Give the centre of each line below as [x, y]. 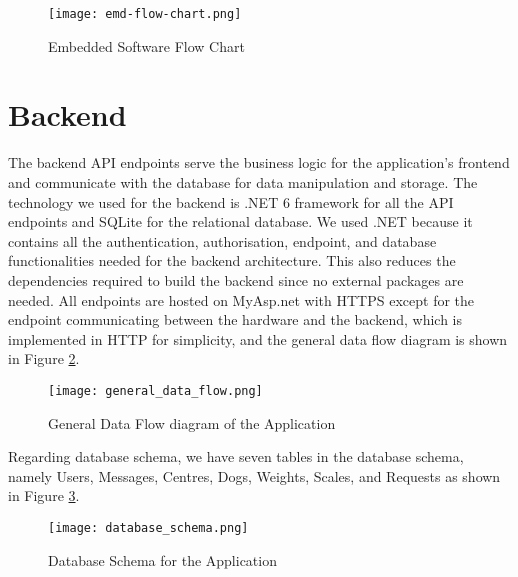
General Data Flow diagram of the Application [192, 422]
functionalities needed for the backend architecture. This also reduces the [232, 260]
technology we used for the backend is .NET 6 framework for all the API [231, 201]
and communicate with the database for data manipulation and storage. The [243, 181]
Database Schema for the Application [162, 559]
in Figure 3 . [44, 495]
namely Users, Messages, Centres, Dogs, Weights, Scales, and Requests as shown [254, 475]
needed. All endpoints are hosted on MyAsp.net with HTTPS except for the [241, 299]
